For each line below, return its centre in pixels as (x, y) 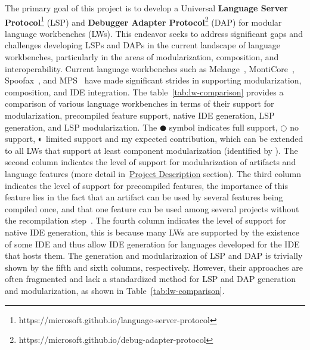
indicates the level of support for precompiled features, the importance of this (146, 185)
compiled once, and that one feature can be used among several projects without (152, 208)
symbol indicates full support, (223, 127)
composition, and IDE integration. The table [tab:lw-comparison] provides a (144, 92)
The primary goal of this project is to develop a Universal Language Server (146, 8)
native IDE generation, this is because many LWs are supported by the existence (152, 232)
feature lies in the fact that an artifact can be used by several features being (144, 197)
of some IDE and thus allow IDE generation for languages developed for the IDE (152, 244)
